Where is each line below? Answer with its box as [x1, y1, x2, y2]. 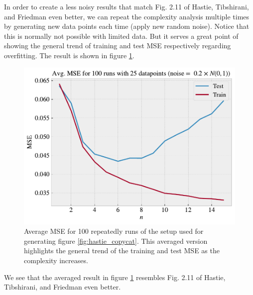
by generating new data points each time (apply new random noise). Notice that [4, 21, 250, 31]
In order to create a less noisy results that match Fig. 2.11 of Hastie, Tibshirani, [4, 1, 249, 11]
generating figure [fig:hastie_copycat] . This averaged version [24, 235, 208, 246]
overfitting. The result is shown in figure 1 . [4, 50, 134, 60]
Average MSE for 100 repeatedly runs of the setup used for [24, 226, 204, 236]
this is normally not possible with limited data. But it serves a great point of [4, 30, 239, 41]
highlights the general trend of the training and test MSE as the [24, 245, 220, 256]
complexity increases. [24, 255, 88, 266]
